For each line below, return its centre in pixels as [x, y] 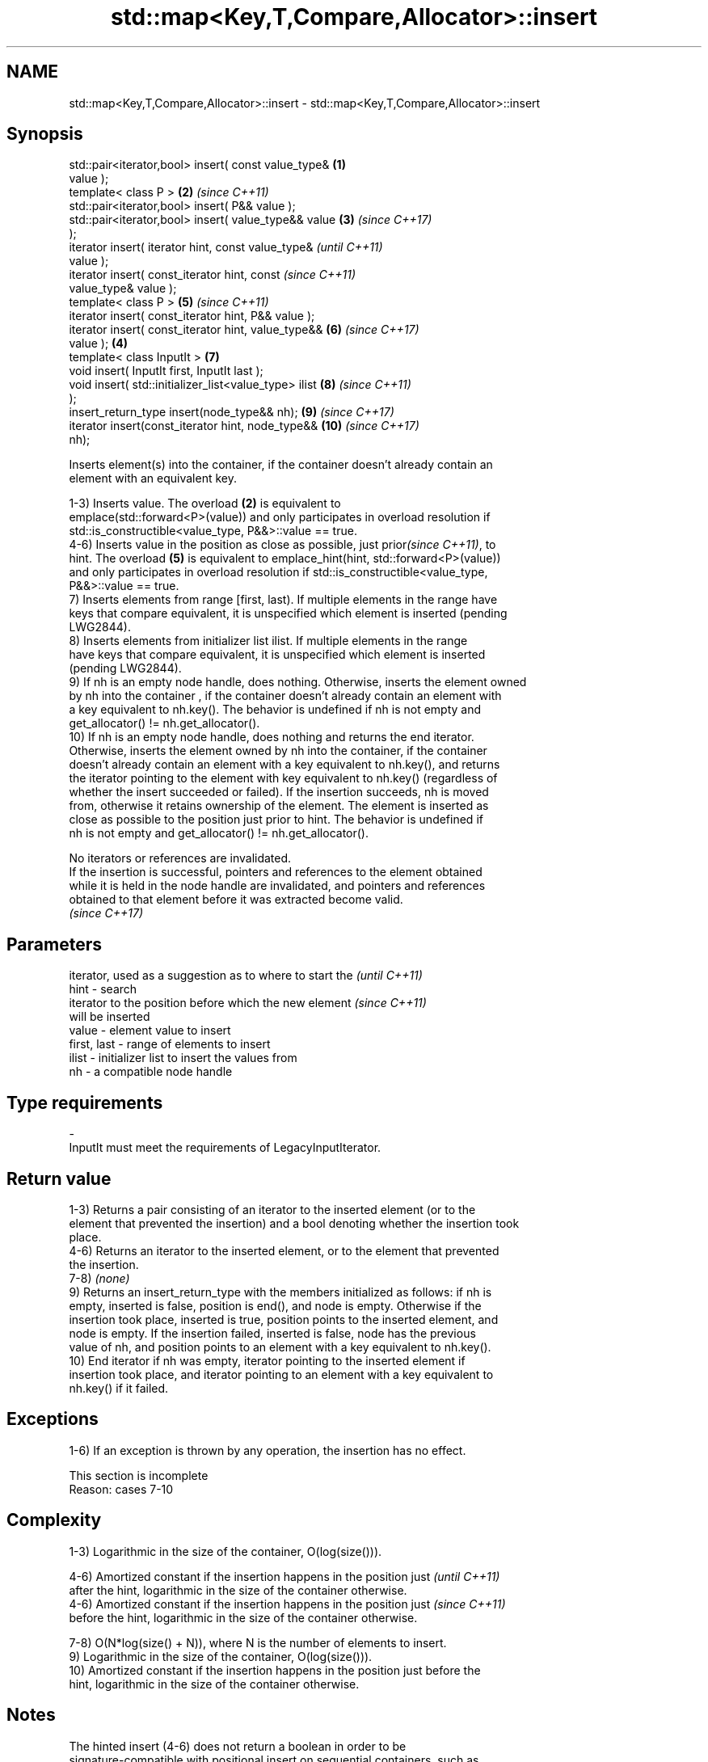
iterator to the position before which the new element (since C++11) [248, 1003]
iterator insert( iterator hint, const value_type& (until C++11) [226, 247]
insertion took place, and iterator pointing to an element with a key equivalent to [281, 1374]
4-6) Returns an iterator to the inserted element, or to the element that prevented [284, 1250]
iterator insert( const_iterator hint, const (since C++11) [213, 275]
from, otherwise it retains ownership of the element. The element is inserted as [279, 806]
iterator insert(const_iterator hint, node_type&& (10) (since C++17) [244, 426]
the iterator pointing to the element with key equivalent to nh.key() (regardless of [283, 778]
